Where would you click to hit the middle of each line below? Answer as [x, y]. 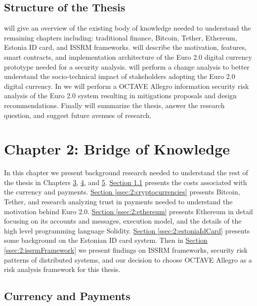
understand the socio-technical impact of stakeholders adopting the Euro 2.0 [120, 76]
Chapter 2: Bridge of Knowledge [117, 149]
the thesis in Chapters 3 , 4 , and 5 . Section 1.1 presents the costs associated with [126, 182]
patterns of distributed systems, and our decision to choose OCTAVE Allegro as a [128, 259]
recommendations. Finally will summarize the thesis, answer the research [114, 105]
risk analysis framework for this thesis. [62, 269]
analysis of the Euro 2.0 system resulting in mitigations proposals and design [120, 96]
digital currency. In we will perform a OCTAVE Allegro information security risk [127, 86]
